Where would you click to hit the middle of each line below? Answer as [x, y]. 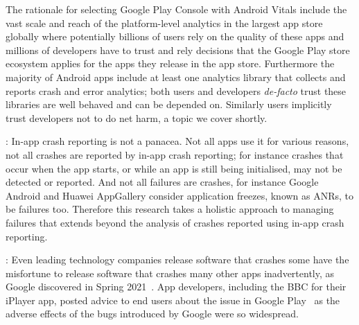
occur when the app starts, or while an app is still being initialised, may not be [174, 168]
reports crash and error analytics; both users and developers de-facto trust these [176, 90]
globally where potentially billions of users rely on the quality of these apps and [175, 36]
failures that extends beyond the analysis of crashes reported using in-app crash [175, 222]
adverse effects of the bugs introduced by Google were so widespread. [152, 314]
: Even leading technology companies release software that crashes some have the [177, 260]
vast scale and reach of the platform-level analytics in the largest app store [164, 23]
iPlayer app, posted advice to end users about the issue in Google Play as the [173, 300]
